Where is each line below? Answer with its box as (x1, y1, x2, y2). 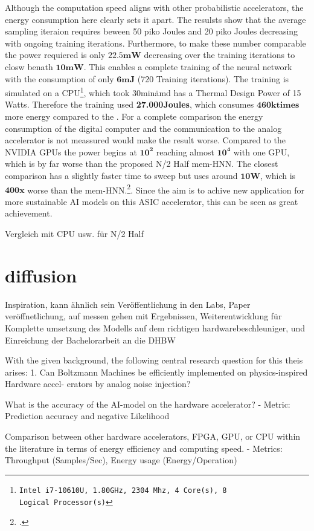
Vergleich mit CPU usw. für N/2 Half (5, 227, 144, 239)
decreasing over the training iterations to (144, 48, 295, 61)
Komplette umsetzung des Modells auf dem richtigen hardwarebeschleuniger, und (5, 321, 306, 334)
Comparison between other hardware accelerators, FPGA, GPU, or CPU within (5, 430, 301, 443)
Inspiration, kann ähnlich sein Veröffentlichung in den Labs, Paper (5, 298, 251, 310)
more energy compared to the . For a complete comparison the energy (5, 110, 263, 122)
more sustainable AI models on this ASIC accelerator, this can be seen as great (5, 195, 298, 207)
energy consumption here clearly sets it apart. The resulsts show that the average (5, 13, 306, 25)
